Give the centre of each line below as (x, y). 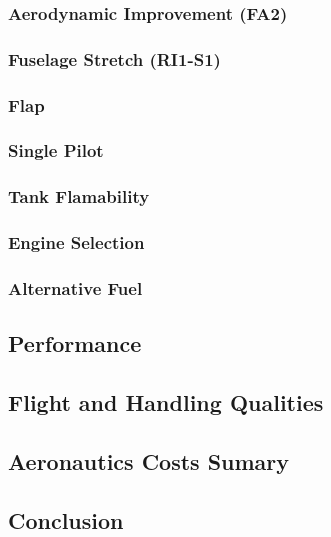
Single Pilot (56, 150)
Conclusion (66, 519)
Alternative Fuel (75, 287)
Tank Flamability (79, 196)
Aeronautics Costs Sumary (149, 460)
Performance (75, 343)
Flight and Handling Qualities (166, 402)
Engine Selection (76, 242)
